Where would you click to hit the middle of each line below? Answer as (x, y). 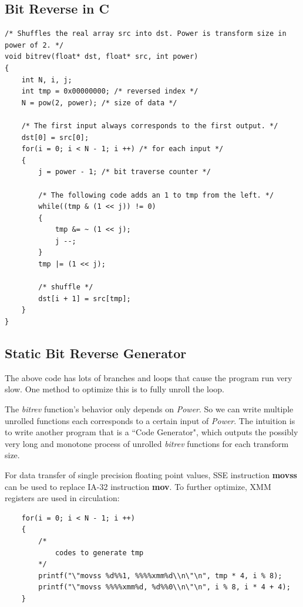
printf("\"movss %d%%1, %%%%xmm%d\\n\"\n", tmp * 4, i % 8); (160, 576)
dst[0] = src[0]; (55, 137)
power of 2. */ (34, 45)
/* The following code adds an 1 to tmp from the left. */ (156, 195)
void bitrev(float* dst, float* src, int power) (102, 57)
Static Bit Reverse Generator (96, 353)
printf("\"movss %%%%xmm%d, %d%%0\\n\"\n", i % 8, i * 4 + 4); (164, 587)
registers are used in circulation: (62, 498)
